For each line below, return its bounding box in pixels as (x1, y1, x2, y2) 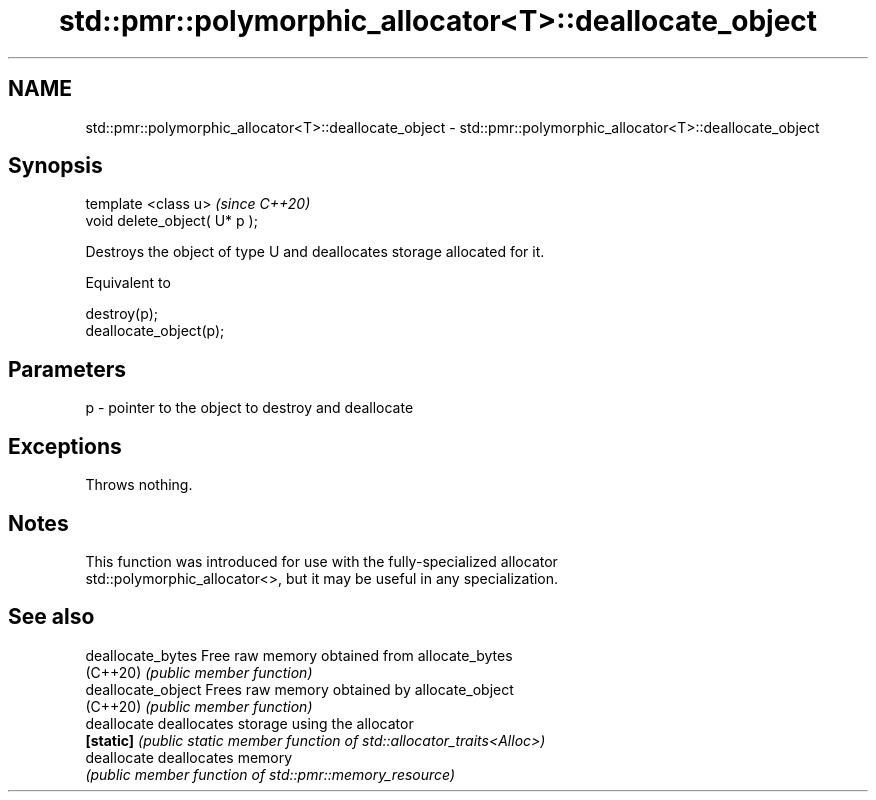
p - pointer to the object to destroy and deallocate (85, 399, 414, 417)
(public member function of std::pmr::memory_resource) (85, 765, 456, 783)
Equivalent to (85, 274, 171, 292)
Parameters (8, 356, 126, 382)
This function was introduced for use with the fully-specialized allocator (85, 552, 558, 570)
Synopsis (8, 153, 103, 179)
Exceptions (8, 433, 122, 459)
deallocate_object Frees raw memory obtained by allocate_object (85, 680, 514, 698)
